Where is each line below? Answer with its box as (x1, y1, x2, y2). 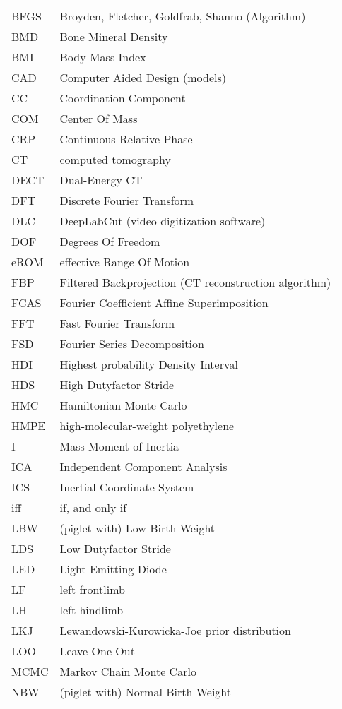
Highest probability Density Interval (59, 356, 238, 372)
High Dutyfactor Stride (59, 376, 175, 393)
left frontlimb (59, 581, 125, 597)
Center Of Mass (59, 110, 138, 126)
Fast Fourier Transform (59, 315, 175, 331)
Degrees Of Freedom (59, 233, 160, 249)
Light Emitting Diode (59, 561, 167, 577)
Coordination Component (59, 90, 186, 106)
